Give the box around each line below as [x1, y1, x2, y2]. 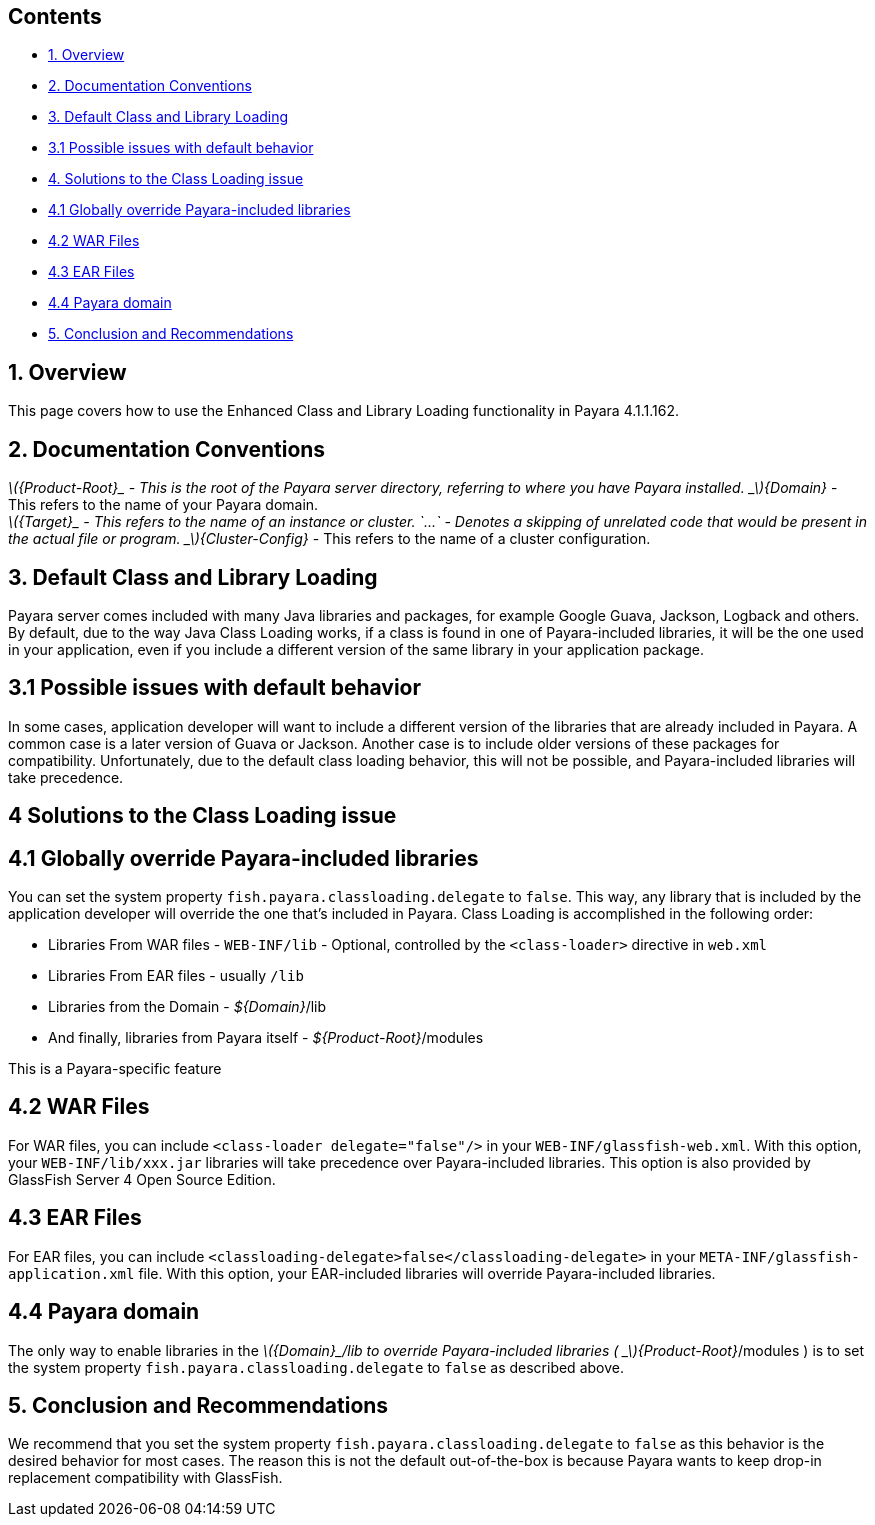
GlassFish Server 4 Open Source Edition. [8, 1170, 276, 1188]
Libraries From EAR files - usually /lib [48, 967, 304, 985]
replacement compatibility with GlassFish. [8, 1469, 283, 1487]
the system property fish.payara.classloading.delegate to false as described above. [8, 1358, 624, 1376]
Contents [8, 4, 102, 29]
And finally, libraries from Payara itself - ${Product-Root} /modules [48, 1029, 484, 1047]
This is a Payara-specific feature [8, 1060, 222, 1078]
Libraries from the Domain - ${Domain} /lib [48, 998, 327, 1016]
